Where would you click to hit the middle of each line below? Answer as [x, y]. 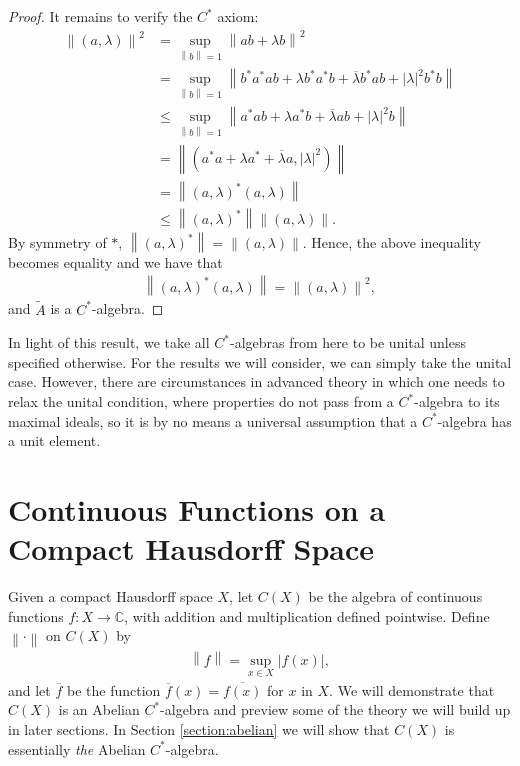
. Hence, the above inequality [391, 242]
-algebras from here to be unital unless [348, 342]
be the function [113, 689]
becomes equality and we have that [115, 261]
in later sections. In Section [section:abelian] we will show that [199, 728]
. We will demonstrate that [412, 689]
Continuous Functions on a [197, 508]
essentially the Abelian [77, 748]
